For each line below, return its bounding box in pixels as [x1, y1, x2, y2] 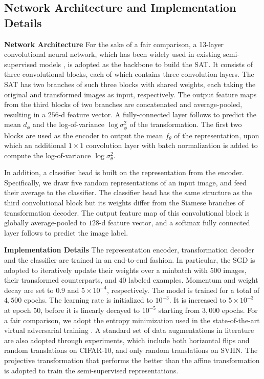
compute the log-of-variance [4, 150, 91, 160]
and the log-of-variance [32, 119, 104, 130]
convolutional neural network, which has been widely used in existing [4, 49, 221, 59]
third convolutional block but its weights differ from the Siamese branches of [4, 197, 244, 208]
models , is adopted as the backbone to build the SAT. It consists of [39, 58, 253, 69]
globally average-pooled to [4, 217, 86, 228]
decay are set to [4, 284, 54, 295]
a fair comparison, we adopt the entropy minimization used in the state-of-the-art [4, 314, 260, 325]
